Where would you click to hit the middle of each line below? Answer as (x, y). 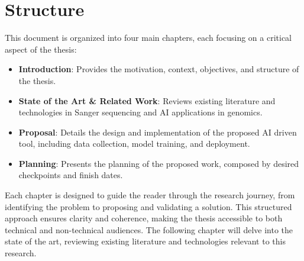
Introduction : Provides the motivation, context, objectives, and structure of (159, 69)
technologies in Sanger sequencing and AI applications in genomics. (140, 112)
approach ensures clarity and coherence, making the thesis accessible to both (144, 218)
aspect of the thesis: (41, 49)
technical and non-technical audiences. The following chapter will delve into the (149, 229)
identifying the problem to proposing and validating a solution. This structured (148, 206)
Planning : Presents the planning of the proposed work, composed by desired (159, 163)
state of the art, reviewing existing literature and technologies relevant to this (145, 241)
